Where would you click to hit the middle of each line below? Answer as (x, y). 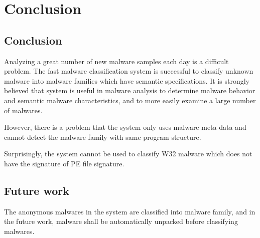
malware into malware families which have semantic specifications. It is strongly (127, 80)
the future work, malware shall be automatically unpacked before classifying (121, 221)
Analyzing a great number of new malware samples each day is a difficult (116, 61)
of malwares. (23, 110)
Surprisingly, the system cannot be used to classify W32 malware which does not (128, 154)
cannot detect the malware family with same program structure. (103, 137)
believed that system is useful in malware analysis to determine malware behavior (130, 90)
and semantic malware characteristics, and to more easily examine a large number (130, 100)
